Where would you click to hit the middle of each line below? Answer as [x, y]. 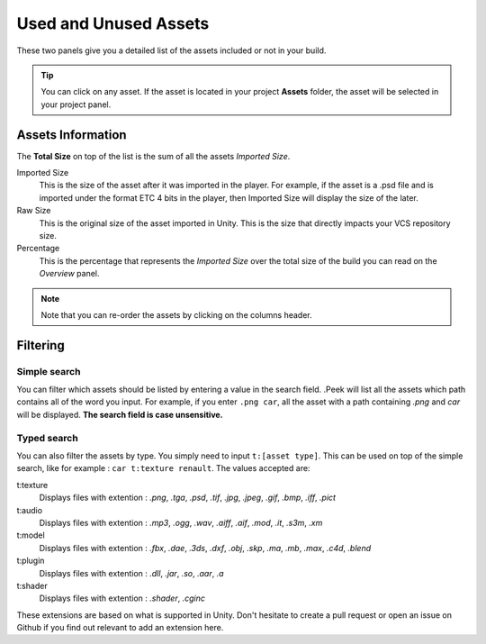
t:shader [32, 585]
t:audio [30, 510]
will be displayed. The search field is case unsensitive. [120, 414]
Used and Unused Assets [113, 23]
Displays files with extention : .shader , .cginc [122, 598]
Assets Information [72, 135]
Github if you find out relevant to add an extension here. [120, 628]
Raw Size [34, 211]
